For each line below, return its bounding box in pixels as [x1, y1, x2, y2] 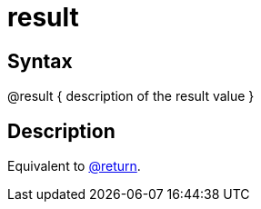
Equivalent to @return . [7, 158, 141, 174]
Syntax [7, 49, 73, 73]
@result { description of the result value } [7, 88, 255, 104]
